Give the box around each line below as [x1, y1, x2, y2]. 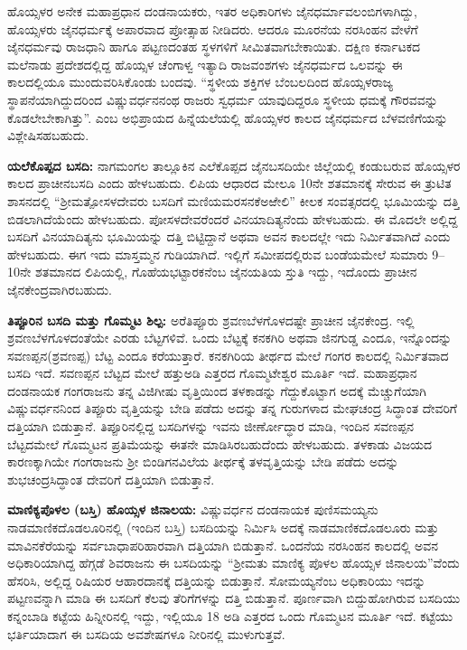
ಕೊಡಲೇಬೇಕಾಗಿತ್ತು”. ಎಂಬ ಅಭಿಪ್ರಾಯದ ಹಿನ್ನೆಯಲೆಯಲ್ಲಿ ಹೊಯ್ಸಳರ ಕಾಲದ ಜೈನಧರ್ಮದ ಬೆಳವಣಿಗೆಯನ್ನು [7, 108, 448, 127]
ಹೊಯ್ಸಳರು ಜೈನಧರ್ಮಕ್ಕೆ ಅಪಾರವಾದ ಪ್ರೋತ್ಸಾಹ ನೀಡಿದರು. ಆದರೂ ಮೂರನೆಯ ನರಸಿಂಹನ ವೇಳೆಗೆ [7, 19, 418, 38]
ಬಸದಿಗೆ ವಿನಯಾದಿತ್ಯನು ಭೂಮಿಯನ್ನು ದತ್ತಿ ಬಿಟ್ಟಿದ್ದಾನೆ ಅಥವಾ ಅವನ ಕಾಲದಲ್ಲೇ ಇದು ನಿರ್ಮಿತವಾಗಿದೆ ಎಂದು [7, 227, 451, 246]
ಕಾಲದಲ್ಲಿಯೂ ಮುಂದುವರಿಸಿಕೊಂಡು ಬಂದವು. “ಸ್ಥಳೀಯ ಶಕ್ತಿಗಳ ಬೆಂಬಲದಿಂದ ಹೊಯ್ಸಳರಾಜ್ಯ [7, 72, 394, 91]
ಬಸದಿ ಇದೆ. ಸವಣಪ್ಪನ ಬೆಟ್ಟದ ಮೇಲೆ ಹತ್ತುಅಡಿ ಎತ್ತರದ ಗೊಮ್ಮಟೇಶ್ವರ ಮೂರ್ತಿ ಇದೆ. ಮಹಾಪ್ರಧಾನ [7, 363, 417, 382]
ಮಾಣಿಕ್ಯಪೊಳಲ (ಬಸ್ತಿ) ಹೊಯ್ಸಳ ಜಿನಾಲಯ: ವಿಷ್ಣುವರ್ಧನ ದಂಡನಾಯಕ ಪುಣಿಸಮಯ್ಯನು [7, 500, 378, 519]
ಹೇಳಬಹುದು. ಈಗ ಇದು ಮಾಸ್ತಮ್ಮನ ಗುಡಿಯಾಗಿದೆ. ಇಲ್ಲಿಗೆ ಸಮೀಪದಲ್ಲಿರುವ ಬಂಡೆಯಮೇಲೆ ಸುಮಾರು [7, 244, 428, 263]
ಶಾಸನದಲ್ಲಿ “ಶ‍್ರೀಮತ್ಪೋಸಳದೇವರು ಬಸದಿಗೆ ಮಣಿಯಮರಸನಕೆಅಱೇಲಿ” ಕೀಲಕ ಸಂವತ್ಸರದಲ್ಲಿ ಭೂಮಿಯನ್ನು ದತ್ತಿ [7, 191, 460, 210]
